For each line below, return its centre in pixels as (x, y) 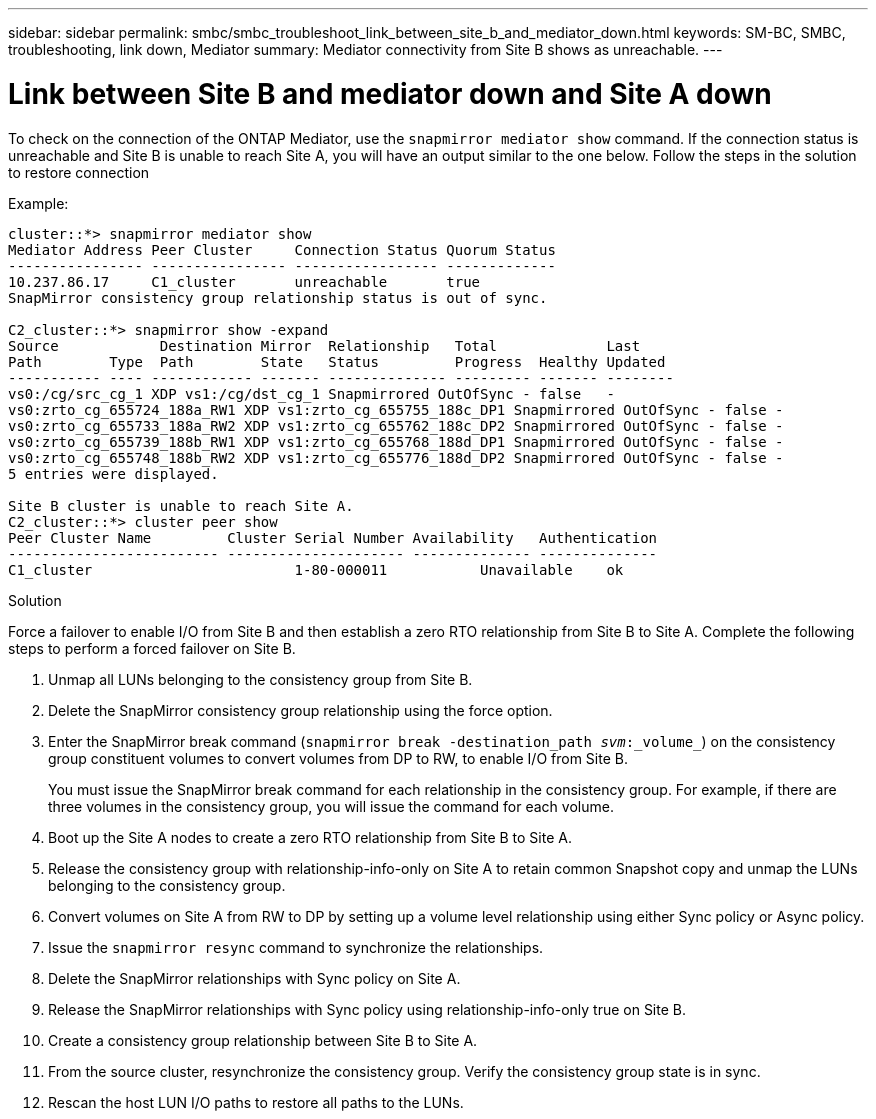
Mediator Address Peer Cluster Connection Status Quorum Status (282, 249)
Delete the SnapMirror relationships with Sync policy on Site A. (254, 978)
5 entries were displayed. (113, 473)
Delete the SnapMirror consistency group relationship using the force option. (300, 710)
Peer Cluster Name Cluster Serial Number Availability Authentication (333, 537)
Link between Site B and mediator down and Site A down (390, 93)
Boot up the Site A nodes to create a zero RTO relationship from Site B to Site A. (310, 837)
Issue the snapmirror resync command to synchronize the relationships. (296, 947)
